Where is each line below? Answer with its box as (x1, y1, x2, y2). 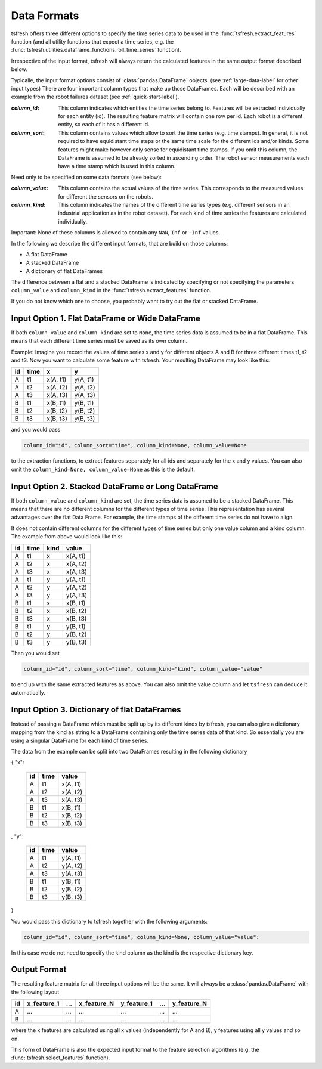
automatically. (11, 689, 46, 696)
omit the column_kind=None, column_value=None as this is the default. (11, 466, 195, 473)
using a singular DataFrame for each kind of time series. (11, 737, 149, 744)
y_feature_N (172, 999, 207, 1008)
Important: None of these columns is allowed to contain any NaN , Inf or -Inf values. (11, 229, 221, 236)
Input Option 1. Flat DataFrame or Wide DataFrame (11, 313, 201, 323)
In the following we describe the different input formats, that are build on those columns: (11, 240, 228, 247)
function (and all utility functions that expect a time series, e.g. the (11, 38, 174, 45)
